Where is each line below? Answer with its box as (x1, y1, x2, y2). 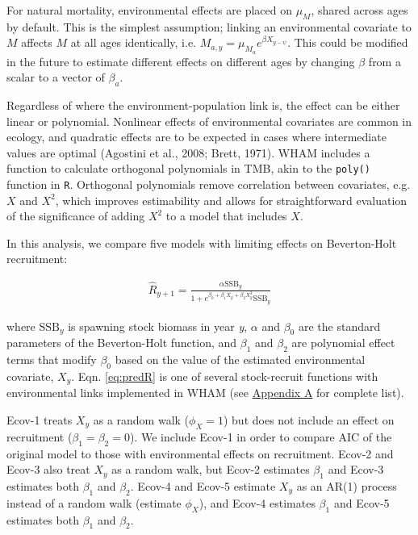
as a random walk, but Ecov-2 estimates (111, 461, 310, 478)
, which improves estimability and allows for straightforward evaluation (55, 191, 408, 208)
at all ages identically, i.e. (70, 34, 196, 51)
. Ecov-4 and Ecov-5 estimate (130, 477, 276, 494)
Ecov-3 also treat (6, 461, 90, 478)
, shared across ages (311, 2, 408, 18)
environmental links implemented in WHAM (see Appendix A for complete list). (6, 384, 404, 401)
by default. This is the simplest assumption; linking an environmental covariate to (6, 18, 412, 35)
